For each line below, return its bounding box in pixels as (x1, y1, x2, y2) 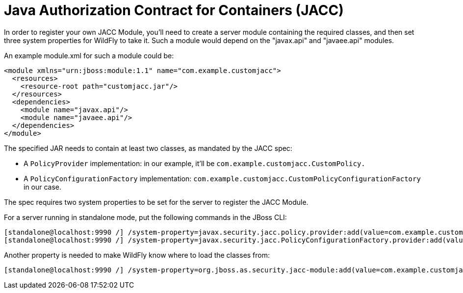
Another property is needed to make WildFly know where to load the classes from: (4, 250, 270, 259)
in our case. (24, 182, 62, 191)
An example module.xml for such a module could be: (4, 51, 174, 60)
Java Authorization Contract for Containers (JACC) (4, 2, 344, 19)
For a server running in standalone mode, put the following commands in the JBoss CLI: (4, 213, 287, 221)
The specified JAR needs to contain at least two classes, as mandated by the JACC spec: (4, 144, 292, 152)
